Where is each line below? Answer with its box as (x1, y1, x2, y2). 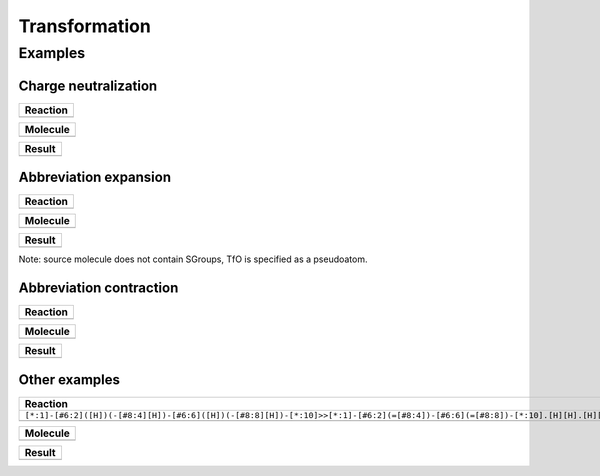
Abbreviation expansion (18, 169, 172, 186)
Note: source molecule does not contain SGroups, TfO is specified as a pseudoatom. (18, 253, 369, 265)
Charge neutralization (18, 77, 158, 94)
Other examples (18, 371, 120, 388)
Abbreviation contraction (18, 280, 179, 297)
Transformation (18, 15, 152, 37)
